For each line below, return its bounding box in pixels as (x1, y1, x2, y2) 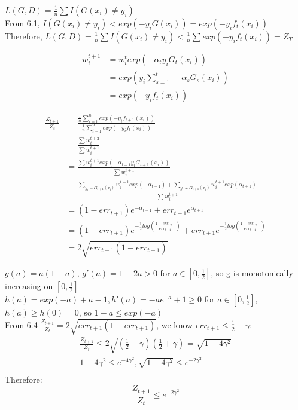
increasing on (5, 280, 53, 292)
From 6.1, (5, 17, 40, 29)
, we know (156, 318, 193, 331)
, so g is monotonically (211, 267, 293, 279)
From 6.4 (5, 318, 38, 331)
